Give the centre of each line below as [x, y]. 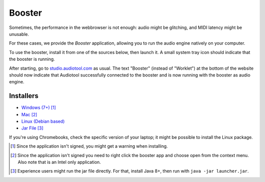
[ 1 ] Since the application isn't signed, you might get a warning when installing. [89, 146]
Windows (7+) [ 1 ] [39, 107]
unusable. [19, 34]
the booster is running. [32, 59]
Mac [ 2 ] [29, 114]
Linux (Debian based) [43, 121]
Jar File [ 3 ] [32, 128]
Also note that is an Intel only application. [59, 162]
